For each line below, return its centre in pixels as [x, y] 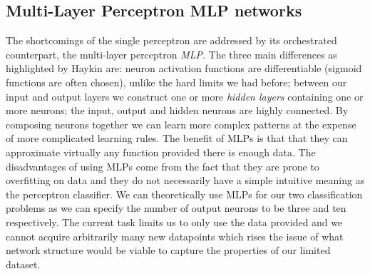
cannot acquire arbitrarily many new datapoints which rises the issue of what [175, 236]
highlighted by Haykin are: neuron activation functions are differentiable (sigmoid [184, 68]
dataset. [23, 264]
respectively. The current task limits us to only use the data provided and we [174, 222]
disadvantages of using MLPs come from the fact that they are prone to [163, 166]
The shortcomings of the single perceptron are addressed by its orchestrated [171, 40]
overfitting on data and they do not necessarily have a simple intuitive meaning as [185, 180]
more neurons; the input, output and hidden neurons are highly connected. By [177, 110]
